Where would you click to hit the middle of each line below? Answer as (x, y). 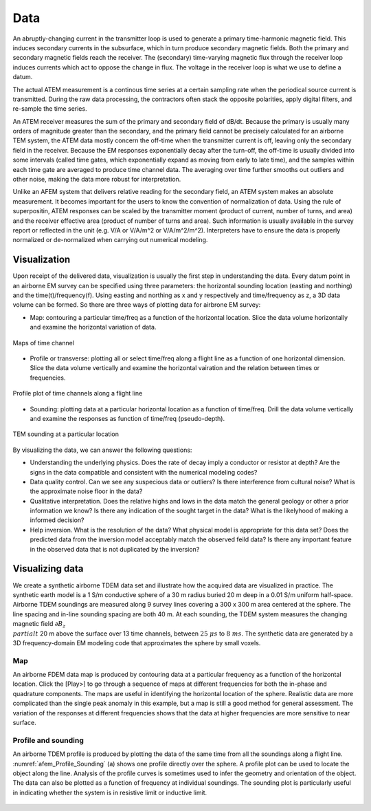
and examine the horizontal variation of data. (93, 327)
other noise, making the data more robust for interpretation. (97, 180)
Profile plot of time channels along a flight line (78, 393)
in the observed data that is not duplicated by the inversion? (115, 549)
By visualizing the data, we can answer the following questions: (102, 450)
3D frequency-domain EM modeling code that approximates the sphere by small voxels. (137, 642)
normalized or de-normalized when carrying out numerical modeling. (110, 240)
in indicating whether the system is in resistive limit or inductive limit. (110, 792)
